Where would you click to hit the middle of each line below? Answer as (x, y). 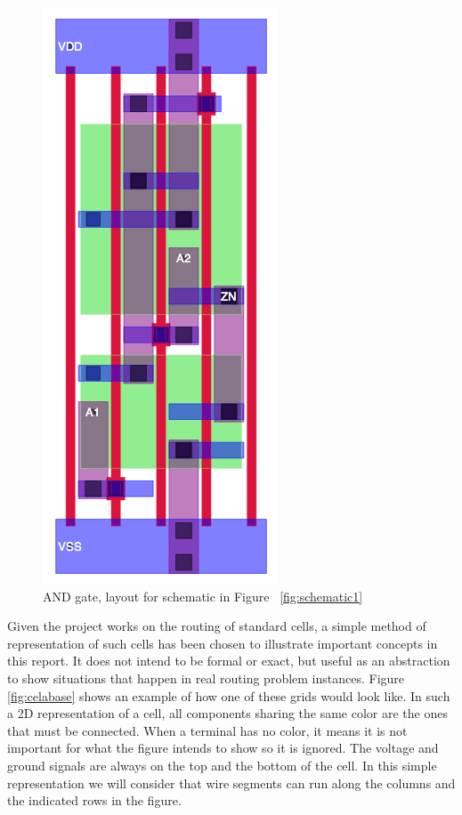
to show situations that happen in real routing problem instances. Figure (206, 678)
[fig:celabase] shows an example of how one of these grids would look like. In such (229, 695)
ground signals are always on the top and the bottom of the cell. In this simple (222, 765)
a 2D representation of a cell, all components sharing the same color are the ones (227, 713)
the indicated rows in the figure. (94, 800)
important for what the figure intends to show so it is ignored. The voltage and (223, 748)
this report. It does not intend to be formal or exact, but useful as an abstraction (229, 661)
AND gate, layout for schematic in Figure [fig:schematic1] (203, 596)
